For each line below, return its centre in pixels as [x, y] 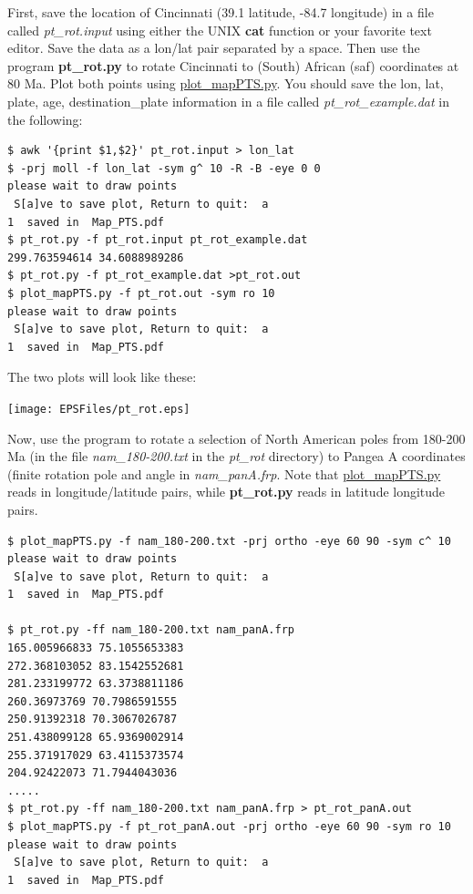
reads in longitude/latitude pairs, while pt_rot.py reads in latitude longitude [226, 492]
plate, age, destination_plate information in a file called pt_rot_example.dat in [228, 101]
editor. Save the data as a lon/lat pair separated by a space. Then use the [214, 48]
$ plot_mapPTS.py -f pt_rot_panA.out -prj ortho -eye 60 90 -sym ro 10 [229, 827]
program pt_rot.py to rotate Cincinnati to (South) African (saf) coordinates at [233, 65]
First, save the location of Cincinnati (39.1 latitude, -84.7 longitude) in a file [221, 12]
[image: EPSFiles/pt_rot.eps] [99, 409]
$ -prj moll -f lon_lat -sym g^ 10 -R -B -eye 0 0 [164, 168]
